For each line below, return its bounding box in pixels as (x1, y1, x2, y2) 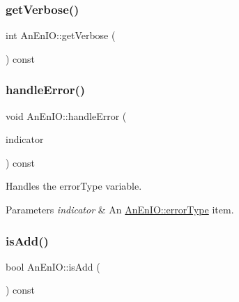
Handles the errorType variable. (6, 179, 142, 193)
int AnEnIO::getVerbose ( (6, 28, 116, 43)
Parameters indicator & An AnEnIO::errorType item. (6, 202, 234, 216)
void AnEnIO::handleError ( (6, 108, 127, 123)
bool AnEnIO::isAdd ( (6, 259, 100, 273)
